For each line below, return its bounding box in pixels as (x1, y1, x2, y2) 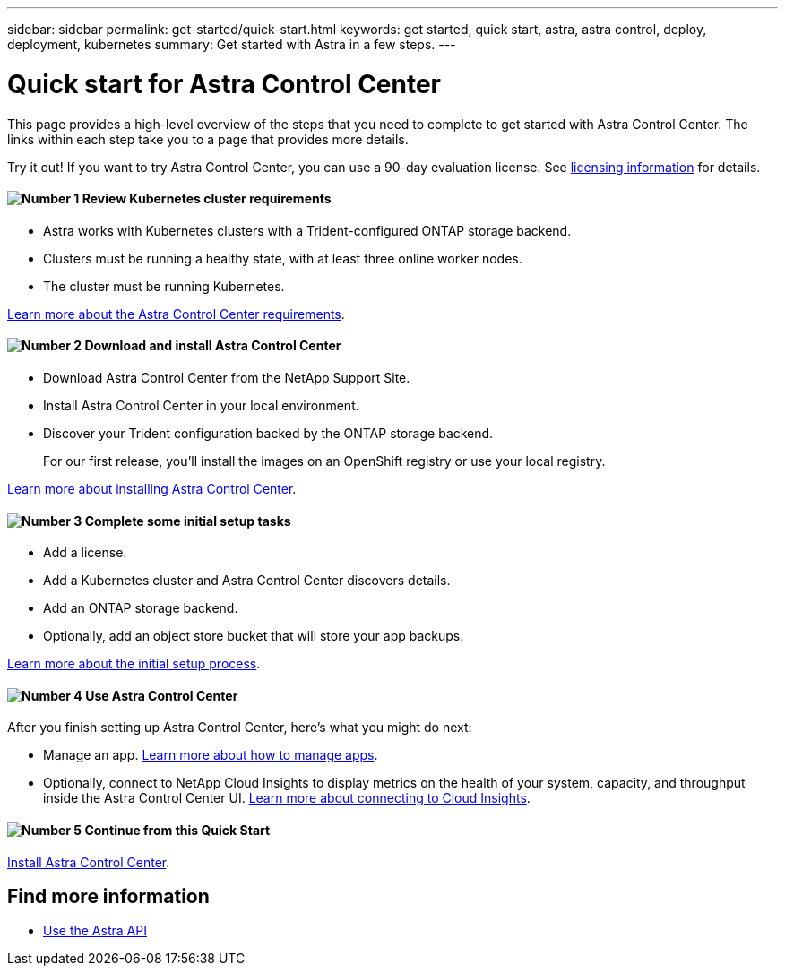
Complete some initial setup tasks (84, 512, 291, 529)
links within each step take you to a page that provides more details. (7, 131, 409, 147)
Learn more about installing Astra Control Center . (7, 480, 297, 496)
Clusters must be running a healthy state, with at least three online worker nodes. (43, 250, 522, 266)
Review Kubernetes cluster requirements (82, 191, 332, 207)
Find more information (7, 885, 210, 908)
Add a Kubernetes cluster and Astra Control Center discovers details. (43, 573, 451, 589)
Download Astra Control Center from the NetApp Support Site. (43, 369, 410, 385)
